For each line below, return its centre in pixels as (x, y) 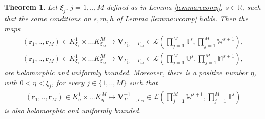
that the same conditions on (48, 18)
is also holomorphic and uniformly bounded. (73, 111)
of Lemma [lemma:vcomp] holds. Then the (182, 18)
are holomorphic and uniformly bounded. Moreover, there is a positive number (126, 72)
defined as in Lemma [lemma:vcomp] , (165, 7)
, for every (68, 82)
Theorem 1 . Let (31, 7)
